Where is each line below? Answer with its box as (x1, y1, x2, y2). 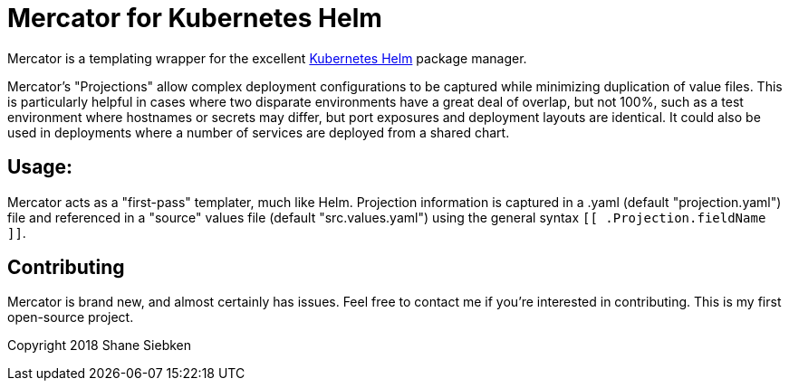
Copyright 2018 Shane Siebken (7, 337, 192, 354)
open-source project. (7, 309, 134, 326)
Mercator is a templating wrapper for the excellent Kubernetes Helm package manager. (7, 50, 527, 66)
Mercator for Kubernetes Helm (7, 3, 382, 33)
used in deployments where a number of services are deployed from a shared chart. (7, 124, 510, 140)
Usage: (7, 156, 73, 179)
